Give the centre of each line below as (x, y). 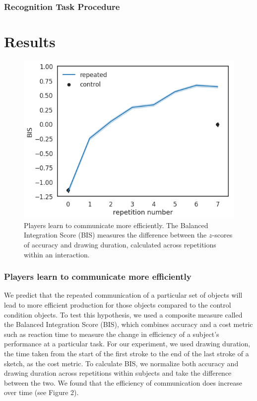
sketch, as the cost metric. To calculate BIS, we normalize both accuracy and (121, 363)
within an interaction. (57, 254)
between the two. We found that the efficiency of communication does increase (123, 382)
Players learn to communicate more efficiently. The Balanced (116, 225)
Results (30, 41)
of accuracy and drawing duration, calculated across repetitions (120, 244)
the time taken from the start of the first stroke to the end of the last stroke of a (127, 353)
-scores (222, 235)
